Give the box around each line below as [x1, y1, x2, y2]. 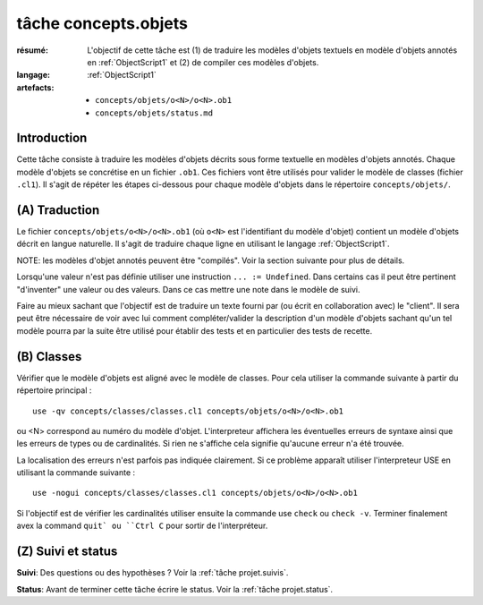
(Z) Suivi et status [16, 544, 118, 559]
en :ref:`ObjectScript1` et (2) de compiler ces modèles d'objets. [87, 56, 319, 67]
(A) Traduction [16, 202, 100, 217]
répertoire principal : [16, 385, 92, 396]
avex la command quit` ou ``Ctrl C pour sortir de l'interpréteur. [16, 520, 268, 532]
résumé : [16, 45, 49, 55]
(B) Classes [16, 349, 82, 364]
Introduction [16, 131, 88, 146]
